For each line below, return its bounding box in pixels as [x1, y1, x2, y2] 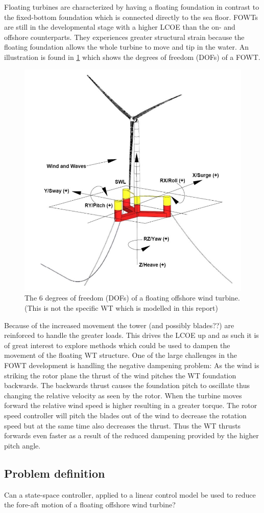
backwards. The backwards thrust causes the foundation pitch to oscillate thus [4, 380, 250, 391]
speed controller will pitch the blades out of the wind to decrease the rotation [4, 410, 247, 420]
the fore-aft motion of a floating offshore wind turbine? [4, 499, 176, 510]
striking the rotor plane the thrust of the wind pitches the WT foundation [4, 370, 236, 380]
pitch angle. [4, 440, 41, 451]
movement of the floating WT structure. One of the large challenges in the [4, 350, 237, 360]
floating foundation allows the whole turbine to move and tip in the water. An [4, 41, 249, 52]
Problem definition [4, 465, 105, 481]
